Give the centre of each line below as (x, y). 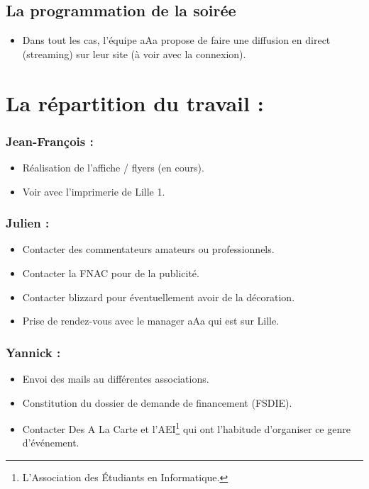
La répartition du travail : (135, 102)
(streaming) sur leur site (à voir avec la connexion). (134, 54)
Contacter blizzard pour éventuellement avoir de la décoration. (159, 297)
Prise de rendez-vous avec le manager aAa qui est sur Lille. (151, 321)
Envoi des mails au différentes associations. (116, 378)
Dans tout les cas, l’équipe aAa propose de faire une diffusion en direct (176, 40)
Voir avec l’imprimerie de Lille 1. (94, 191)
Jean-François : (50, 141)
